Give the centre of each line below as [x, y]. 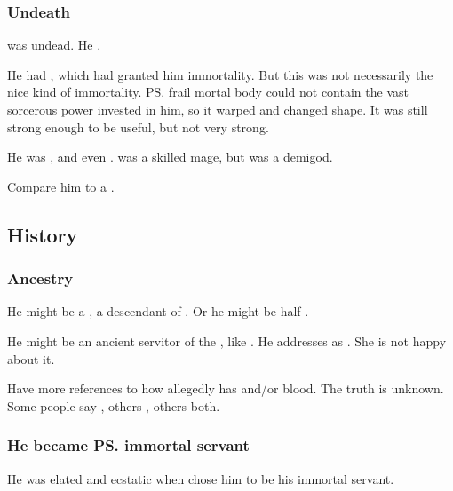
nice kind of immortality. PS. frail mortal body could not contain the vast [208, 92]
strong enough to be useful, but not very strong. [138, 127]
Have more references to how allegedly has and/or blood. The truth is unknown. [226, 388]
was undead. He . [54, 45]
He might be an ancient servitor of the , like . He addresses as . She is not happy [227, 341]
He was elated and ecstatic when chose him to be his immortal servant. [201, 478]
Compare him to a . [61, 186]
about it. [31, 358]
